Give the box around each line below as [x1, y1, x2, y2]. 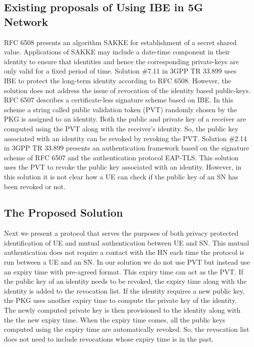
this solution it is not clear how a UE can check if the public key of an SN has [4, 171, 238, 181]
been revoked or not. [4, 181, 66, 191]
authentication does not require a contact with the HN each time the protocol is [4, 247, 245, 257]
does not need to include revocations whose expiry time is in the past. [4, 333, 214, 344]
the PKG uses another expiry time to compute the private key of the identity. [4, 295, 237, 305]
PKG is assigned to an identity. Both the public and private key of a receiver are [4, 114, 246, 124]
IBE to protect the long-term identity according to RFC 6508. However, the [4, 75, 231, 85]
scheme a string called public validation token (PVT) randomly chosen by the [4, 104, 237, 114]
